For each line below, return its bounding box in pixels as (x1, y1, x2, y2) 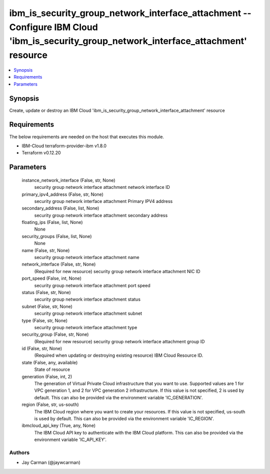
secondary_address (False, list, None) (21, 205, 99, 211)
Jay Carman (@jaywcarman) (21, 459, 81, 465)
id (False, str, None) (21, 346, 62, 352)
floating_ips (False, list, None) (21, 219, 83, 225)
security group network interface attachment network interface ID (34, 184, 170, 190)
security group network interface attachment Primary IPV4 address (34, 198, 173, 204)
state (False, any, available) (21, 359, 78, 365)
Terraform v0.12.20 (21, 150, 61, 156)
